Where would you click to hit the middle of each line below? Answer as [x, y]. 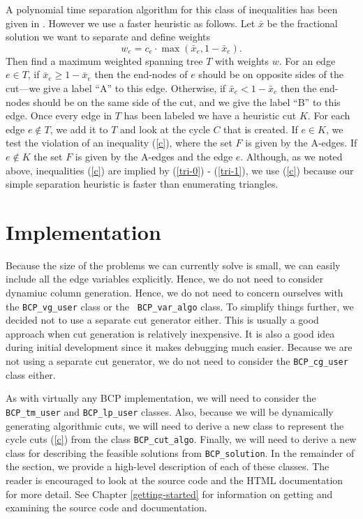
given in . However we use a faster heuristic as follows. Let [131, 23]
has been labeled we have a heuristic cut [210, 115]
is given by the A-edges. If [301, 143]
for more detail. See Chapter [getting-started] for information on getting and [169, 494]
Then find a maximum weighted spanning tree [104, 60]
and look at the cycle [165, 129]
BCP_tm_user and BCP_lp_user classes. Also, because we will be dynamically [170, 411]
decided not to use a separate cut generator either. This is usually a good [162, 320]
